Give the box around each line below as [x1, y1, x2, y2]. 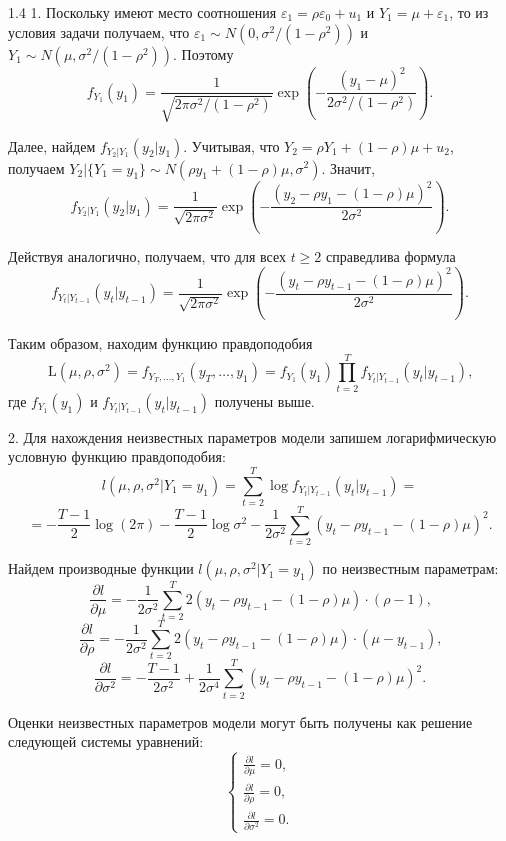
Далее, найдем [8, 135, 96, 156]
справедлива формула [326, 246, 456, 267]
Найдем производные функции [8, 558, 194, 579]
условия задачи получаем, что [8, 21, 190, 42]
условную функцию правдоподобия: [8, 446, 226, 467]
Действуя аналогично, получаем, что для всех [8, 246, 286, 267]
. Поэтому [173, 43, 234, 64]
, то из [449, 2, 489, 22]
